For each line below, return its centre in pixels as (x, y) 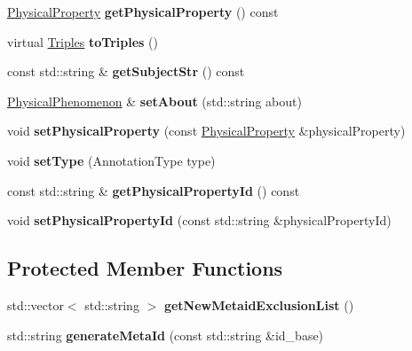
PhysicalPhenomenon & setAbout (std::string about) (154, 101)
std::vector (36, 304)
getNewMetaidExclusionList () (259, 304)
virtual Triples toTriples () (83, 41)
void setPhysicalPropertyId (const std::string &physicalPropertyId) (199, 220)
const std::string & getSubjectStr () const (126, 71)
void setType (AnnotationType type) (111, 160)
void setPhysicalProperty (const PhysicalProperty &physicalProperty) (206, 131)
